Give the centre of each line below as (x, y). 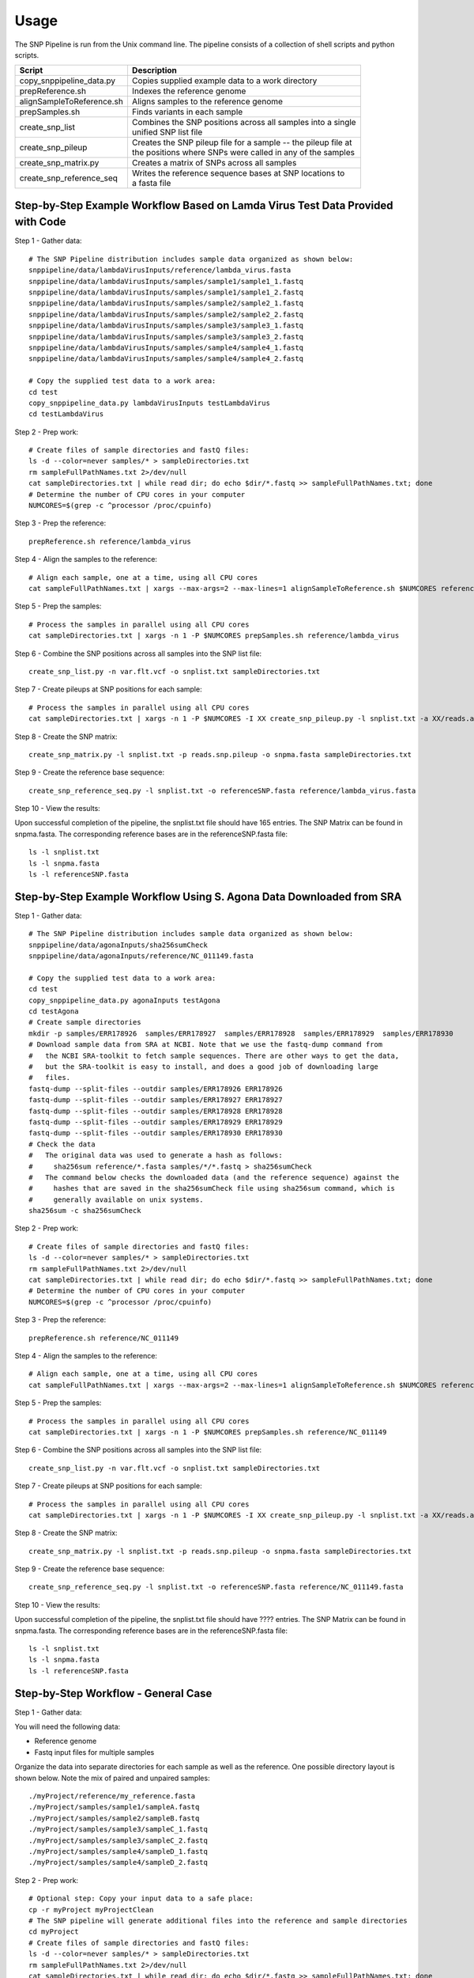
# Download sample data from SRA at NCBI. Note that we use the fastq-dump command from (206, 1045)
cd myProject (54, 1932)
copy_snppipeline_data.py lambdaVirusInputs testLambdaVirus (149, 403)
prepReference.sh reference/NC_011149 (104, 1338)
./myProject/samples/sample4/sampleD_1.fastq (118, 1851)
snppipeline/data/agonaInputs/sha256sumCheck (118, 945)
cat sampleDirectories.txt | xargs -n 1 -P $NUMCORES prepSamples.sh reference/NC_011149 (208, 1432)
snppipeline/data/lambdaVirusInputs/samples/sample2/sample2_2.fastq (166, 314)
